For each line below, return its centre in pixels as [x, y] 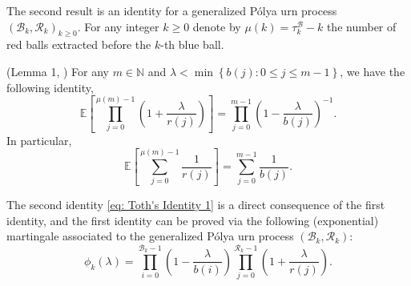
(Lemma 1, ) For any [58, 71]
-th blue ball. [192, 44]
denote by [217, 26]
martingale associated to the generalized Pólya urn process [150, 236]
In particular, [39, 140]
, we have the [373, 71]
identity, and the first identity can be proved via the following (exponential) [193, 220]
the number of [361, 26]
